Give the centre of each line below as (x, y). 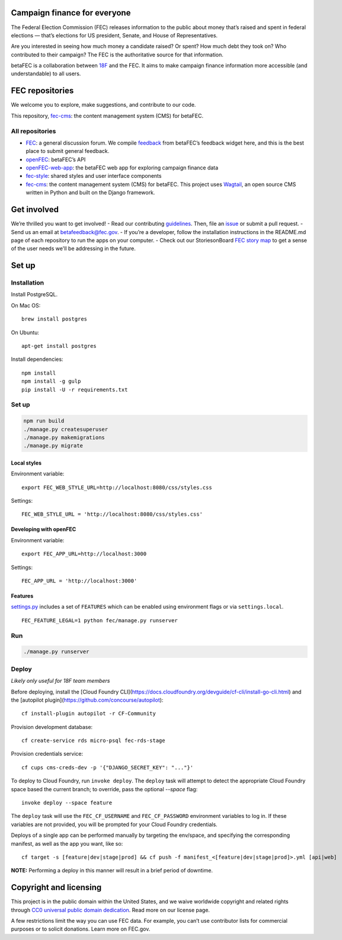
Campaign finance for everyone (71, 13)
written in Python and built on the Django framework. (90, 193)
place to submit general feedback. (68, 151)
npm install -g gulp (51, 381)
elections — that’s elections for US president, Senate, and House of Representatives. (114, 35)
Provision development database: (52, 727)
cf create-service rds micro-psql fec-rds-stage (93, 741)
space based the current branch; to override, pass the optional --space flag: (104, 789)
